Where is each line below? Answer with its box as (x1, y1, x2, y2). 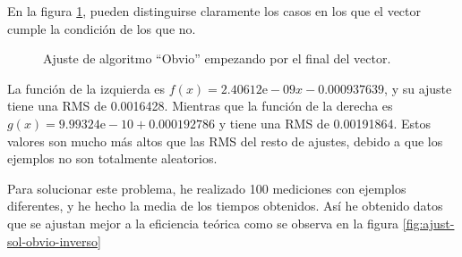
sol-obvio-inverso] (7, 231, 101, 250)
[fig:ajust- (402, 213, 455, 232)
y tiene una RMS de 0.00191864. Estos (218, 113, 431, 132)
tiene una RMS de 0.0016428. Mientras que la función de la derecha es (7, 96, 393, 115)
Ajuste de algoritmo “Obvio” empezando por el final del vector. (43, 49, 391, 68)
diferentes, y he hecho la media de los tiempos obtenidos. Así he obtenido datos (7, 196, 443, 215)
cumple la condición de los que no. (7, 19, 196, 37)
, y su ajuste (384, 79, 452, 97)
